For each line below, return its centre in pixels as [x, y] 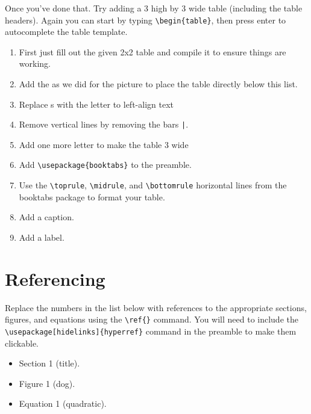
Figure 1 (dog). [47, 383]
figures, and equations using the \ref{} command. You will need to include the [152, 319]
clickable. [22, 343]
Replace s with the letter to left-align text [96, 104]
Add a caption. [46, 217]
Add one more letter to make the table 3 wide [104, 144]
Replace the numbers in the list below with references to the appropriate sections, [156, 307]
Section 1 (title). [49, 363]
